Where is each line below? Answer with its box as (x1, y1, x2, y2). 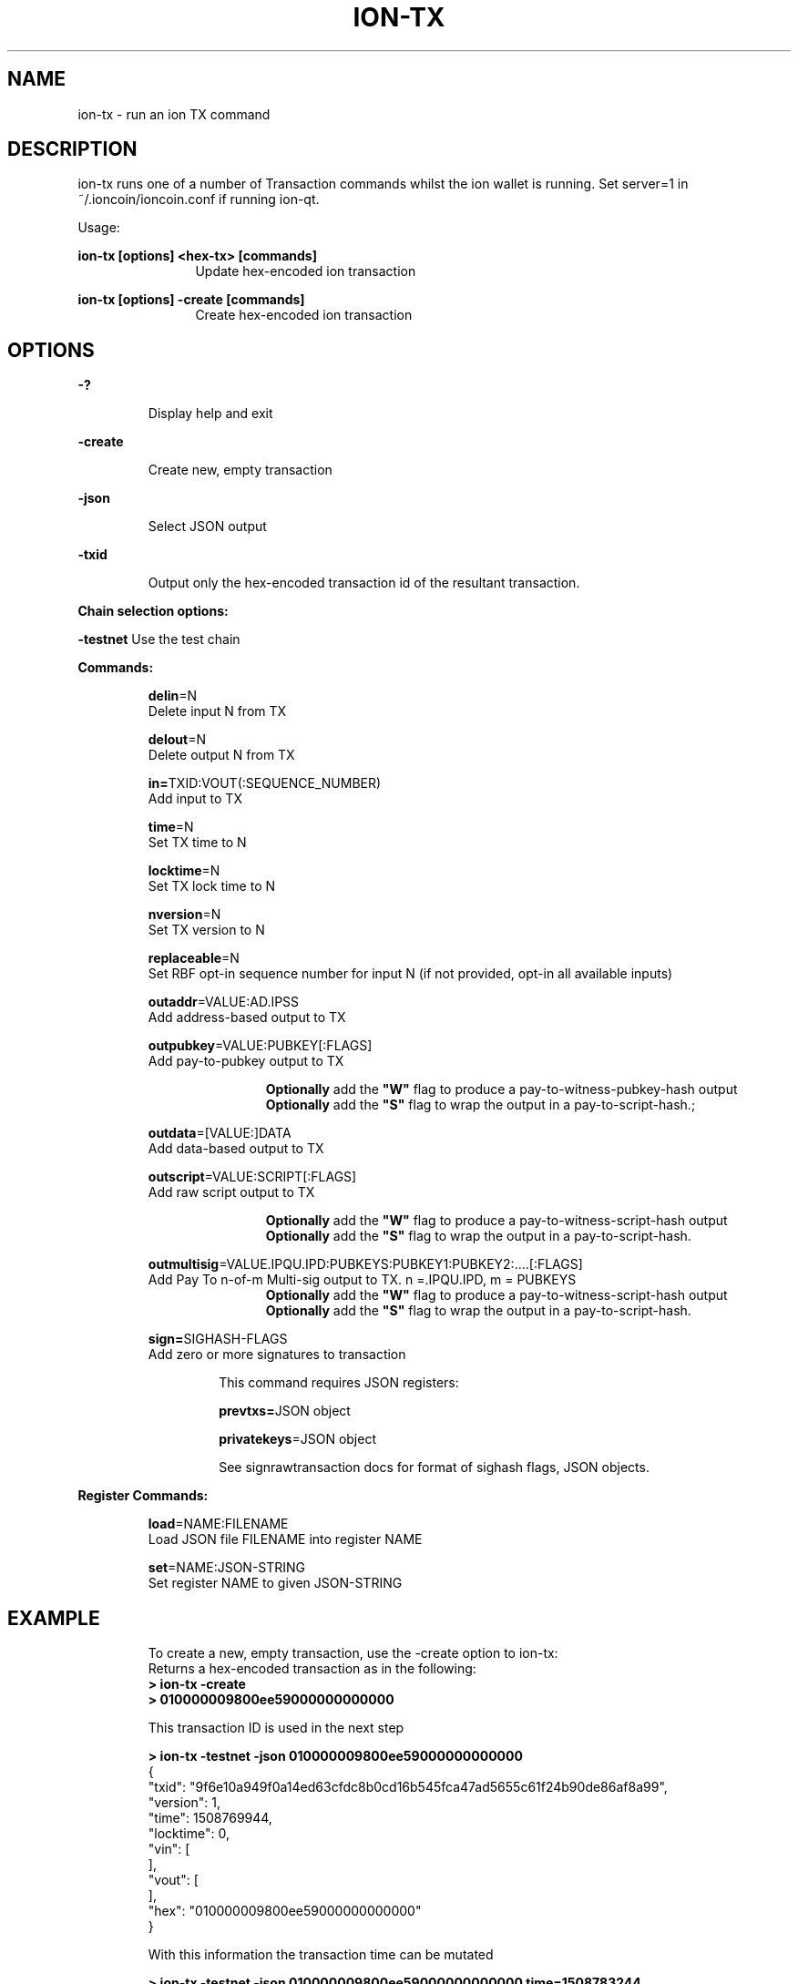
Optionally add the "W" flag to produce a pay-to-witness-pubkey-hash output (265, 1081, 738, 1098)
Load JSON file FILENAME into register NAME (148, 1531, 423, 1548)
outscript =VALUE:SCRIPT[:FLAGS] (148, 1169, 357, 1185)
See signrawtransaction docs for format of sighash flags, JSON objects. (219, 1459, 650, 1476)
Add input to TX (148, 791, 242, 807)
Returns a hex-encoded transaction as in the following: (148, 1661, 476, 1677)
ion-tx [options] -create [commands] (77, 291, 305, 308)
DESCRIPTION (7, 138, 138, 161)
